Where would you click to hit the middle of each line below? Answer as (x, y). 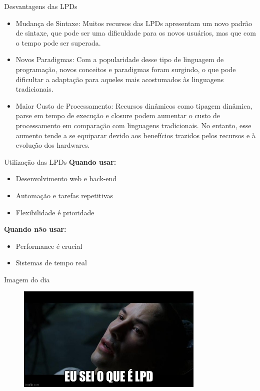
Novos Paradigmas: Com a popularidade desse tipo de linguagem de (120, 59)
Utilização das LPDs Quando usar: (60, 161)
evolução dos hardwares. (53, 145)
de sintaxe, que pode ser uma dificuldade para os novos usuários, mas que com (136, 33)
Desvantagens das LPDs (41, 6)
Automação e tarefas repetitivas (64, 195)
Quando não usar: (35, 229)
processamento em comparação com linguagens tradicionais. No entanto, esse (133, 125)
